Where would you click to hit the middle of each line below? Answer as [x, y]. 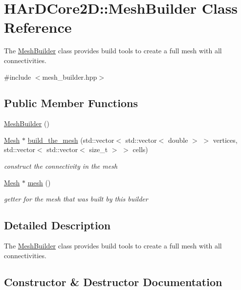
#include [18, 77]
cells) [140, 149]
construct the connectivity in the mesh [61, 166]
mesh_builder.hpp [70, 77]
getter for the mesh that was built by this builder [76, 199]
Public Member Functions [71, 103]
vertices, [225, 140]
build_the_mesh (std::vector [71, 140]
